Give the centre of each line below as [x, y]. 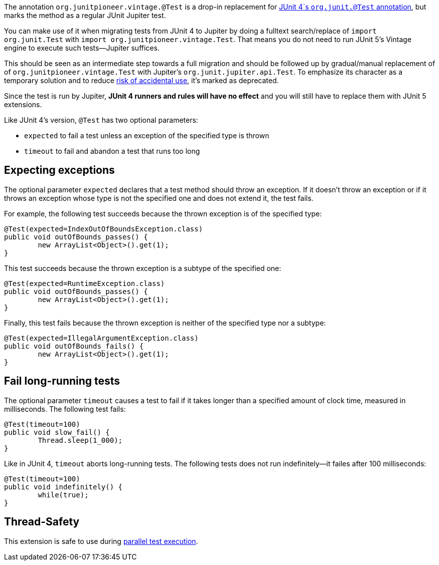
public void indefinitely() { [63, 487]
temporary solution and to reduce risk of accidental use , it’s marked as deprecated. [141, 80]
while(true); [63, 495]
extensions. [23, 104]
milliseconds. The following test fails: [65, 409]
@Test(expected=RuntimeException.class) [85, 283]
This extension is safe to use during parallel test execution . [101, 541]
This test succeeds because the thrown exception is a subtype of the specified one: [143, 268]
